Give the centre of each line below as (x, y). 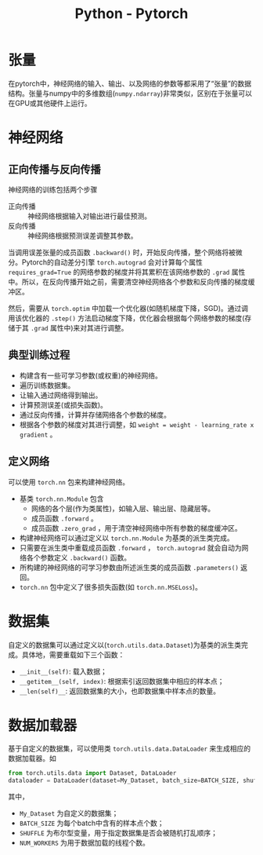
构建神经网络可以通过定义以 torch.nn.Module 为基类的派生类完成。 (127, 538)
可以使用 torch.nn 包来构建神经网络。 (69, 482)
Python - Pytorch (131, 14)
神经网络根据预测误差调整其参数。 (83, 236)
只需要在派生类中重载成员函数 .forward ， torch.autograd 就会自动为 (131, 547)
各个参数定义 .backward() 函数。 (79, 557)
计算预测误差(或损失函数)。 (63, 404)
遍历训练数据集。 (47, 385)
